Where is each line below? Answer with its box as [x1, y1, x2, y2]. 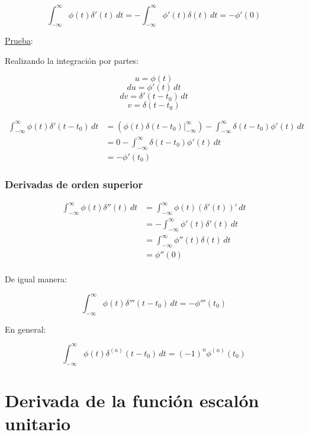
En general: [5, 323, 46, 335]
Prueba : [5, 34, 33, 47]
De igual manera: [5, 272, 67, 285]
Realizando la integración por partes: [5, 54, 139, 66]
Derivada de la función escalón [5, 388, 259, 412]
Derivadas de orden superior [5, 176, 143, 191]
